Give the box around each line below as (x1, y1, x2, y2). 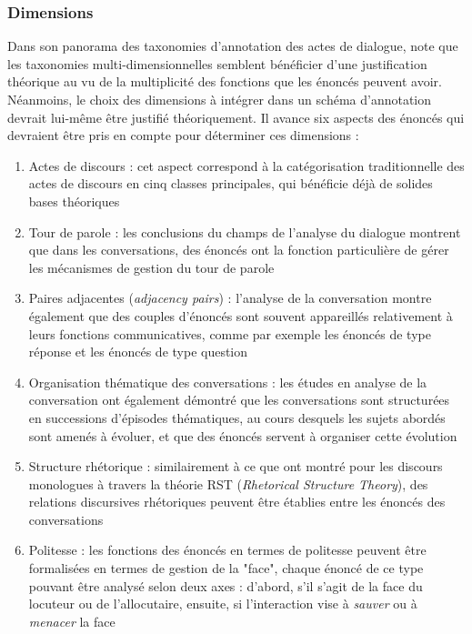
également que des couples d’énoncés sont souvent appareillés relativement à (28, 306, 453, 325)
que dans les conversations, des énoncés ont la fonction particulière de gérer (28, 240, 449, 259)
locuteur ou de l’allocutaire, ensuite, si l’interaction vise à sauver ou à (28, 594, 417, 613)
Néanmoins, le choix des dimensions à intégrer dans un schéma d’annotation (7, 90, 432, 108)
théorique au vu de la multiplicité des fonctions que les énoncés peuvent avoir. (7, 72, 442, 91)
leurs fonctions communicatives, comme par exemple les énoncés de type (28, 324, 431, 343)
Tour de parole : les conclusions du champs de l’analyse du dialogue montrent (28, 222, 461, 241)
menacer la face (28, 611, 115, 630)
